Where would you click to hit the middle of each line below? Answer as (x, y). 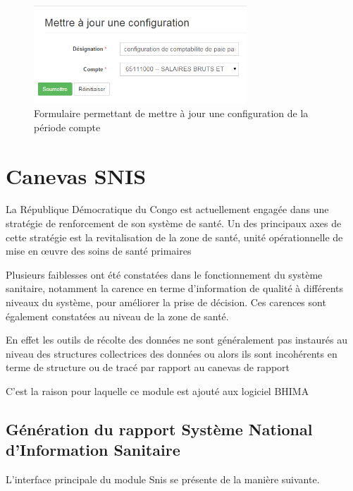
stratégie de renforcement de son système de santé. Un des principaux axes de (174, 223)
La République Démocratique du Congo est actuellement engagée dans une (167, 209)
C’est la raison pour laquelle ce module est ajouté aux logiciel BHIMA (157, 390)
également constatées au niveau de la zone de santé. (117, 316)
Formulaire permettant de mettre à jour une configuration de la (171, 113)
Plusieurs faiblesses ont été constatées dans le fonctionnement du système (164, 274)
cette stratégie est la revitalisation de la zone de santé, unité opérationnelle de (174, 237)
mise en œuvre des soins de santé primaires (99, 251)
